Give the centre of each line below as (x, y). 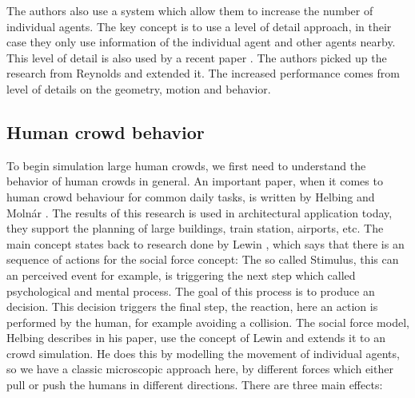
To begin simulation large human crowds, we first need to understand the (186, 165)
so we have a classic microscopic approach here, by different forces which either (200, 369)
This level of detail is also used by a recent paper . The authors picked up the (197, 57)
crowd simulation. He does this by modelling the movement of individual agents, (203, 353)
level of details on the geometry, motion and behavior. (139, 88)
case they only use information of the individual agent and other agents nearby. (201, 42)
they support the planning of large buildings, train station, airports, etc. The (195, 228)
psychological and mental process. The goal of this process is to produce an (191, 291)
